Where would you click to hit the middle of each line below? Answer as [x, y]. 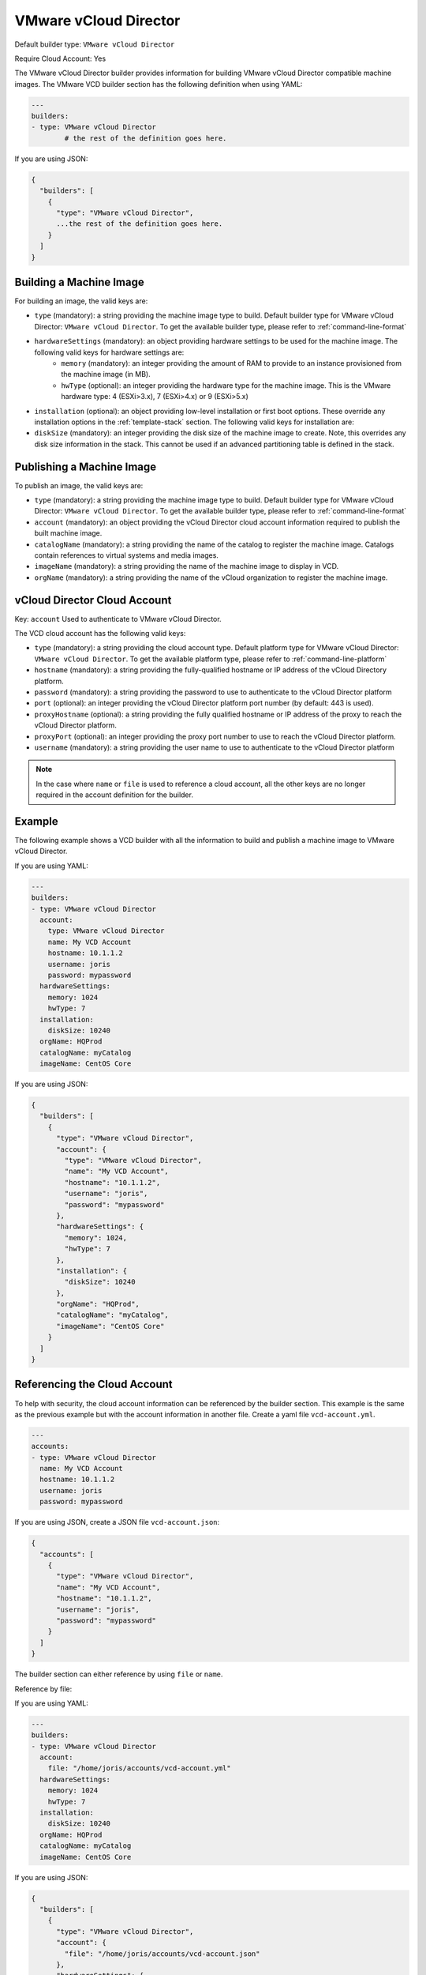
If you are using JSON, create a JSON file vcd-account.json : [117, 1522]
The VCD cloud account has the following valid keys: [100, 634]
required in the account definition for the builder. [114, 795]
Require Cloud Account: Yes [60, 58]
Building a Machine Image [80, 282]
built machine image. [68, 533]
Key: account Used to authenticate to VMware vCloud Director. [118, 619]
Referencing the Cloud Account [93, 1384]
